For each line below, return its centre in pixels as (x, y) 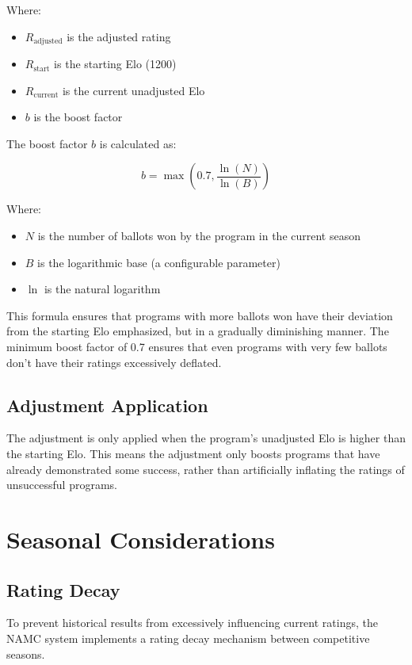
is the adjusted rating (119, 36)
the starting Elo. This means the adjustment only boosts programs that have (193, 453)
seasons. (26, 654)
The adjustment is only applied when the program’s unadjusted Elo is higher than (206, 438)
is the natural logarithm (102, 289)
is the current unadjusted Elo (134, 90)
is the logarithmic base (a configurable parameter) (159, 262)
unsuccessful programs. (62, 485)
